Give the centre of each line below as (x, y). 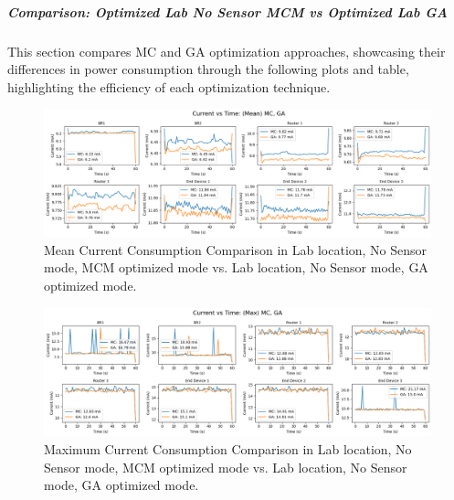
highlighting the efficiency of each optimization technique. (169, 86)
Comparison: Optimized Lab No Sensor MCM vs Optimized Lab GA (227, 11)
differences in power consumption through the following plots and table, (208, 69)
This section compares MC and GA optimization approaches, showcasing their (227, 51)
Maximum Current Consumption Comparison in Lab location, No (228, 449)
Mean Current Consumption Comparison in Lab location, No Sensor (236, 249)
